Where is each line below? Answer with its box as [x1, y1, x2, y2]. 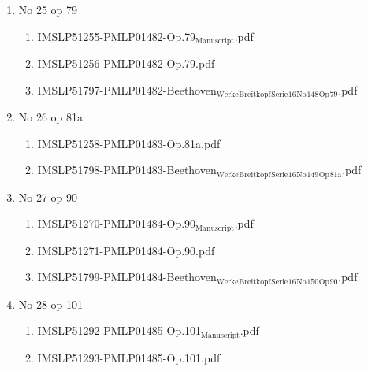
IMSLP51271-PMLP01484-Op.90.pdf [37, 242, 215, 258]
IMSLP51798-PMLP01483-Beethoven [37, 161, 217, 178]
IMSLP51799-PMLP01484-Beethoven [37, 269, 217, 285]
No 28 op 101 [18, 295, 84, 312]
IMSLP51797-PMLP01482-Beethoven [37, 81, 217, 98]
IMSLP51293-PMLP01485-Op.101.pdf [37, 349, 221, 365]
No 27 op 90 [18, 188, 78, 205]
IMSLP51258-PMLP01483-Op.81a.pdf [37, 135, 221, 151]
